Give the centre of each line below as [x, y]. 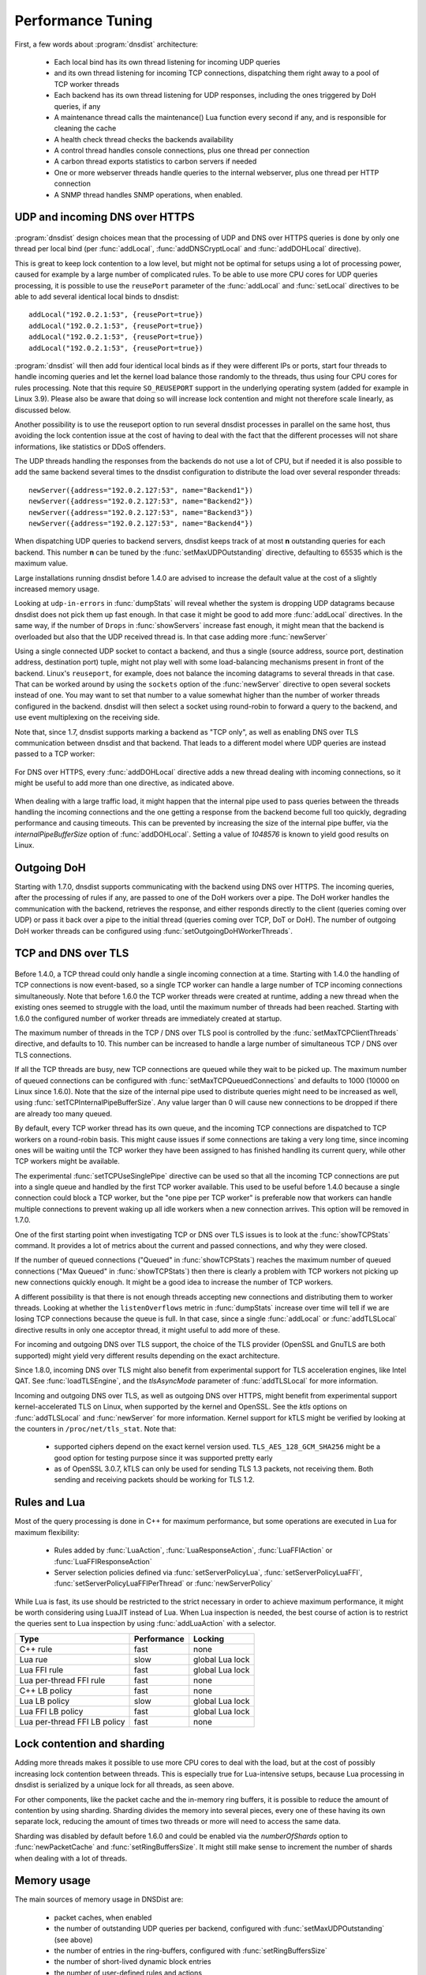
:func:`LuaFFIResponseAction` [103, 1561]
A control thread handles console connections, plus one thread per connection [182, 151]
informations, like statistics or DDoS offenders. [90, 446]
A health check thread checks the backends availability [144, 139]
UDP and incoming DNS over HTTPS [105, 217]
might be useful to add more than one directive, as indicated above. [124, 783]
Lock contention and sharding [90, 1744]
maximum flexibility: [47, 1532]
